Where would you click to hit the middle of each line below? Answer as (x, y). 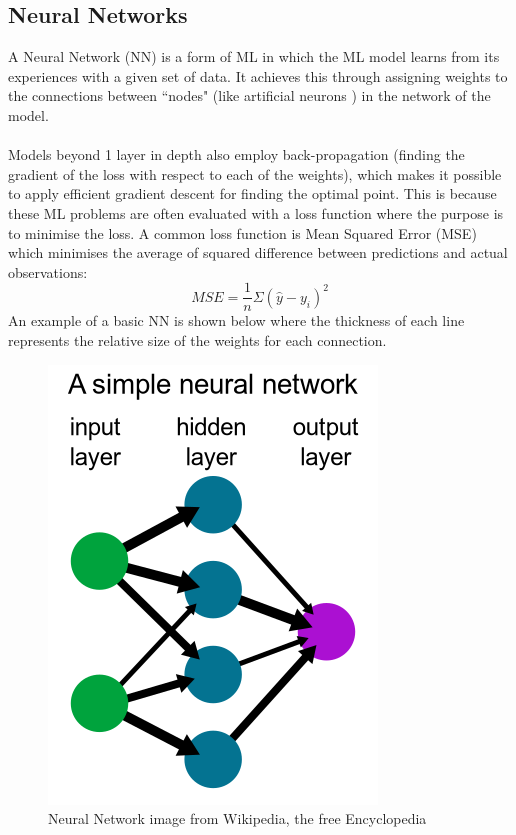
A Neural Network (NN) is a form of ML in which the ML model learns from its (254, 56)
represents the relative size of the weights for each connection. (197, 339)
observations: (48, 271)
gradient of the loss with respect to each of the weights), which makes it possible (255, 173)
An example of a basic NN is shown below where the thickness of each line (236, 320)
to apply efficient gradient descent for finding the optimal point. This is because (252, 193)
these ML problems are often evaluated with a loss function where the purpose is (256, 212)
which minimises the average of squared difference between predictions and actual (258, 252)
